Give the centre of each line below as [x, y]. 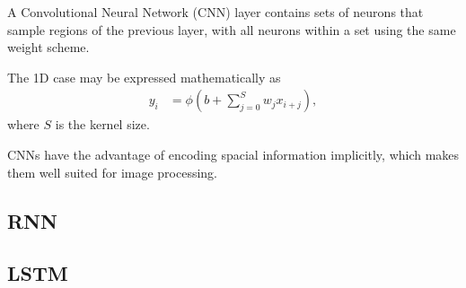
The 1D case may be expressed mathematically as [144, 77]
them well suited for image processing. [113, 172]
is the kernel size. [102, 124]
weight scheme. [48, 47]
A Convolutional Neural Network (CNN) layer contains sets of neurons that [215, 12]
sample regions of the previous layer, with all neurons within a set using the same [232, 29]
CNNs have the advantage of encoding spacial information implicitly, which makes [233, 154]
